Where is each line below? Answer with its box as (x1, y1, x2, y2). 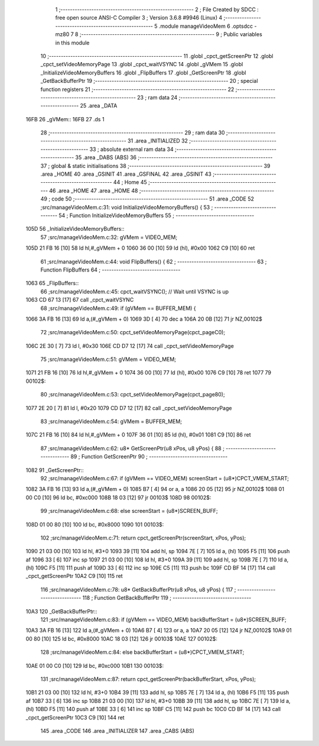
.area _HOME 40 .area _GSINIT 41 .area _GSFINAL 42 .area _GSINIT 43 (40, 170, 212, 177)
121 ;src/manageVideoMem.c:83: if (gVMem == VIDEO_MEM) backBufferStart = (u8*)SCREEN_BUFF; (40, 616, 287, 624)
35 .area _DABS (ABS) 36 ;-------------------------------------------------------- (75, 154, 273, 161)
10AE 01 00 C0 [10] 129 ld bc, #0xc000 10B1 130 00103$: (25, 662, 164, 669)
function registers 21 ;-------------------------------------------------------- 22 (40, 86, 235, 93)
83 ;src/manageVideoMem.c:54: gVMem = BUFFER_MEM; (40, 418, 183, 425)
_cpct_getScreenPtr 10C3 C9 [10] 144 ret (25, 713, 125, 721)
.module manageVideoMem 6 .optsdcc (158, 22, 253, 30)
